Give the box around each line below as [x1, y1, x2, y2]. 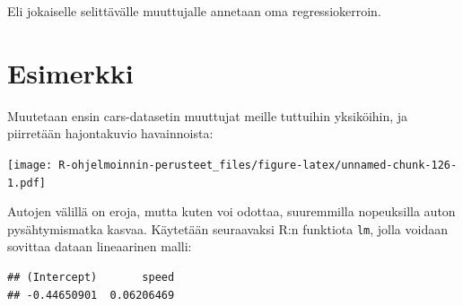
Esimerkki [7, 54, 134, 91]
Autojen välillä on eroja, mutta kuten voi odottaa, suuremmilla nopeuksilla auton [7, 202, 456, 221]
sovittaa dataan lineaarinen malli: [7, 237, 192, 256]
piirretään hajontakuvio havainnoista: [7, 124, 214, 143]
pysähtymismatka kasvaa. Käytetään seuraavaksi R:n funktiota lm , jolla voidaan [7, 219, 448, 238]
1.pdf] [7, 176, 46, 189]
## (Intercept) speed [7, 271, 175, 284]
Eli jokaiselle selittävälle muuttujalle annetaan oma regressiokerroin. [7, 2, 381, 20]
